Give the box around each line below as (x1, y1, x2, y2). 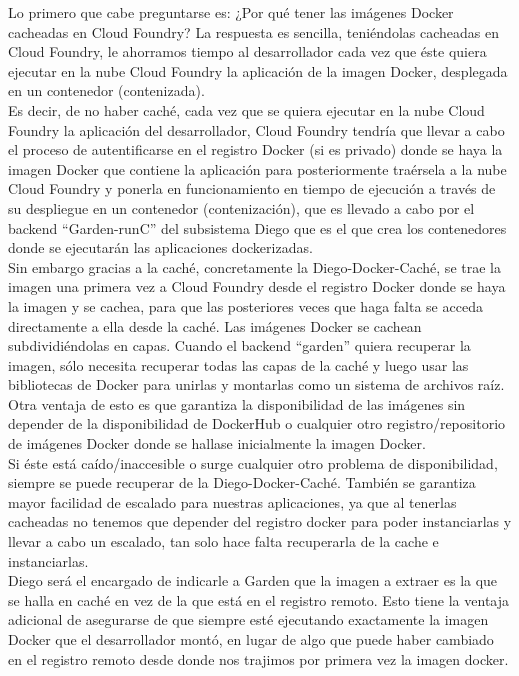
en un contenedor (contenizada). (8, 80, 205, 101)
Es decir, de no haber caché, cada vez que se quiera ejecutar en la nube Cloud (8, 99, 485, 120)
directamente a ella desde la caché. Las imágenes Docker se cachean (8, 315, 422, 336)
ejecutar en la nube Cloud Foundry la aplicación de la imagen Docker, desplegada (8, 60, 508, 81)
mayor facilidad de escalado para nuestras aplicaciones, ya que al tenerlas (8, 491, 457, 512)
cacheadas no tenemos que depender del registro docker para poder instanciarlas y (8, 511, 512, 532)
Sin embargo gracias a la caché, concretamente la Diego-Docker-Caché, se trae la (8, 256, 501, 277)
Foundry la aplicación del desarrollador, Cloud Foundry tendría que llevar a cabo (8, 119, 505, 140)
